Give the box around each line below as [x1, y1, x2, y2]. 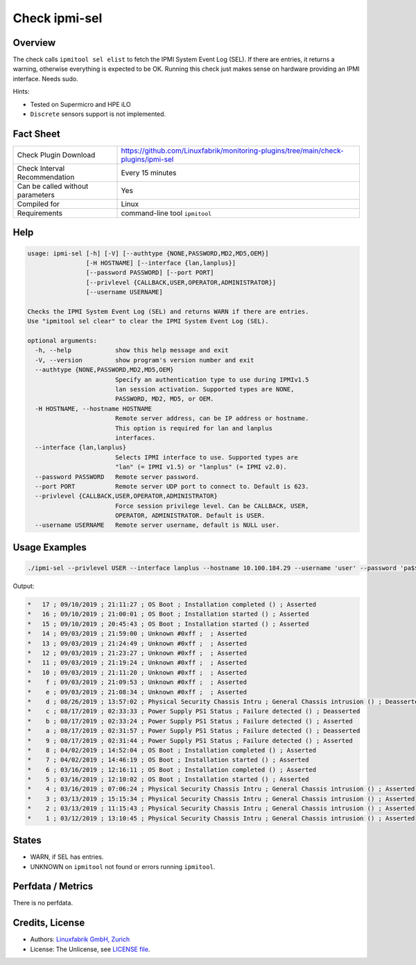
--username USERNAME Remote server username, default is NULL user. [35, 521, 280, 529]
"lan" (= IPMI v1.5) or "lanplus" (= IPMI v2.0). [114, 463, 288, 471]
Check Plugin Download [17, 150, 96, 160]
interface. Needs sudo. [12, 74, 79, 83]
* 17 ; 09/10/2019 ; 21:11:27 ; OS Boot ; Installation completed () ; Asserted [27, 601, 317, 609]
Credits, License [12, 917, 85, 929]
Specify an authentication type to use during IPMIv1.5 [114, 376, 309, 383]
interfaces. [114, 434, 156, 442]
